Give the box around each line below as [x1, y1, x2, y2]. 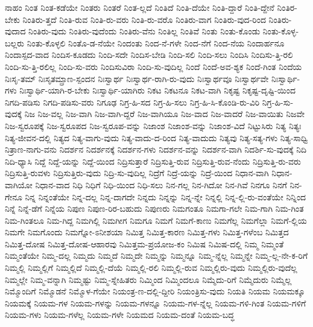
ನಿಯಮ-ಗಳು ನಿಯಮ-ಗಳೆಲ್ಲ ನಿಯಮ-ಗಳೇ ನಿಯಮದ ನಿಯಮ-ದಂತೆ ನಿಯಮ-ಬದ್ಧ [5, 308, 235, 321]
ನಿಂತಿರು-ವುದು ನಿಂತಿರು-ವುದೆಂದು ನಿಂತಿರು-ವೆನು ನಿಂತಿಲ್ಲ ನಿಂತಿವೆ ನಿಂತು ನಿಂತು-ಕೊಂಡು [28, 25, 261, 37]
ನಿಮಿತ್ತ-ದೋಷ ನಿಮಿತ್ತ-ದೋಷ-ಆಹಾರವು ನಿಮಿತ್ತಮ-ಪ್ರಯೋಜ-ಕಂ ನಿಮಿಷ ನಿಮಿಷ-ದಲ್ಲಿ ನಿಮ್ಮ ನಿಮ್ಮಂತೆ [5, 237, 284, 250]
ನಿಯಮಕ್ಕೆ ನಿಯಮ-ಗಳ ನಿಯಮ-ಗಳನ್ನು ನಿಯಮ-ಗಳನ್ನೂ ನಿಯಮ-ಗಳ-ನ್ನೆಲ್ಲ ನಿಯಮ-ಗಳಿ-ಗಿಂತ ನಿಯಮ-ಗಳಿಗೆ [5, 296, 306, 309]
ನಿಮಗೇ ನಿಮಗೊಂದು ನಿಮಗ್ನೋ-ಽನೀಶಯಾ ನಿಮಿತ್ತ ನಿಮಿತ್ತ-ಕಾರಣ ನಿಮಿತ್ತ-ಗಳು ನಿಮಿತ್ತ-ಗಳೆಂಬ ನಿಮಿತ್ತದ [5, 226, 289, 238]
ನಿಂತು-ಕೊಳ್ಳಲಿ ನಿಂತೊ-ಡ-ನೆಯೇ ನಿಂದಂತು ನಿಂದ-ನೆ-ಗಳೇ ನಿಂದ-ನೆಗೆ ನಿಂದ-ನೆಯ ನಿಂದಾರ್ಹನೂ [27, 36, 285, 49]
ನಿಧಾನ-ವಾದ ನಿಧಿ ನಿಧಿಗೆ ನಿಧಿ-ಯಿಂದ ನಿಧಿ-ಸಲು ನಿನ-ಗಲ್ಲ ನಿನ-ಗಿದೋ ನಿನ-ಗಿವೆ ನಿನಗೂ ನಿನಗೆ [35, 178, 287, 191]
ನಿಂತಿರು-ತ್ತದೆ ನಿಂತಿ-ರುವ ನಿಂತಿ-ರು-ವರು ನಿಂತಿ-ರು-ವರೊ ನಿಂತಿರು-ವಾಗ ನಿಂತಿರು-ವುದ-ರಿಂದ [22, 13, 266, 25]
